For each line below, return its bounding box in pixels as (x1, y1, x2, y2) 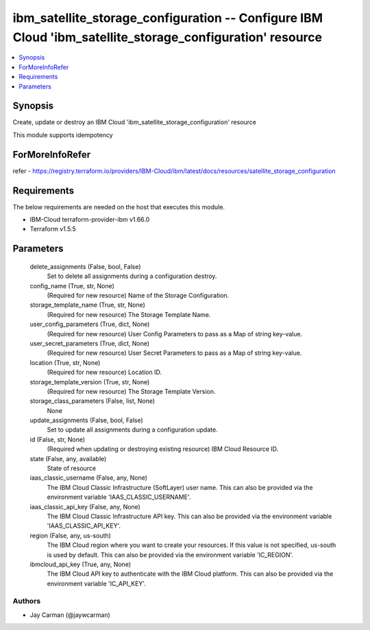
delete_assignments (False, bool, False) (29, 262, 141, 270)
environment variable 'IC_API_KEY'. (47, 579, 147, 587)
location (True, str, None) (29, 358, 101, 366)
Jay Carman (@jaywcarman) (29, 611, 111, 619)
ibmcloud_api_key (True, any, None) (29, 560, 132, 568)
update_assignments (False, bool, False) (29, 416, 143, 425)
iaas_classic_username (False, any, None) (29, 474, 147, 482)
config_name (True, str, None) (29, 281, 114, 290)
